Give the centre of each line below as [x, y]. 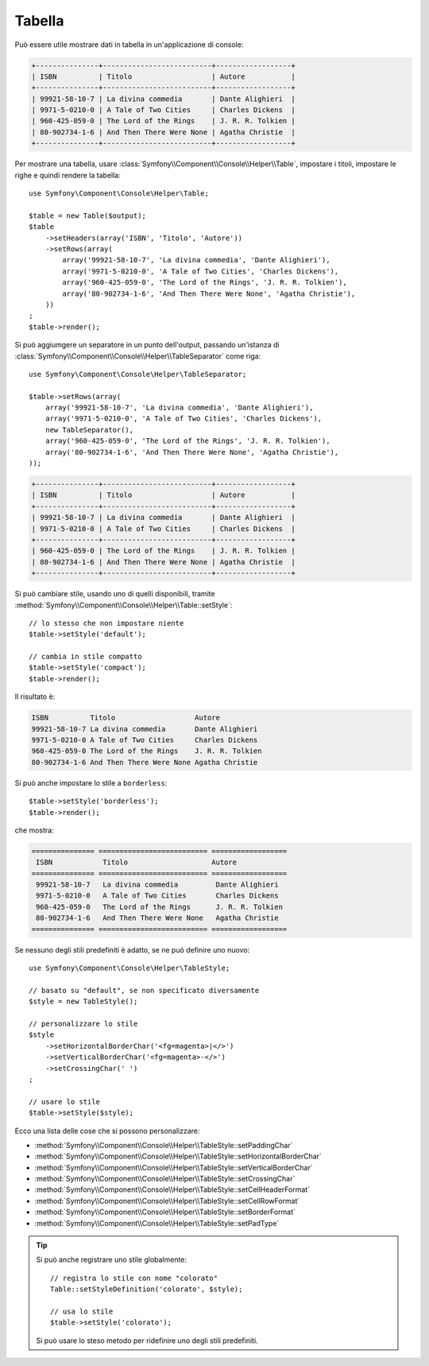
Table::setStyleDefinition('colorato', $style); [147, 1289]
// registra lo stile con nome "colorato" [134, 1278]
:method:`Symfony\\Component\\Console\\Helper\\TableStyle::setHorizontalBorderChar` [178, 1156]
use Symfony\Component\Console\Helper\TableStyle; [129, 968]
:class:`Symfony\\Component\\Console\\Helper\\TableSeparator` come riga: [138, 356]
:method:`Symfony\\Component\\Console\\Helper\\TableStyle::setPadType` [157, 1223]
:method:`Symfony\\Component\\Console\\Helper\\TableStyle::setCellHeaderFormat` [172, 1189]
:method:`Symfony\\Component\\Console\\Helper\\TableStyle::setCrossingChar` [165, 1179]
